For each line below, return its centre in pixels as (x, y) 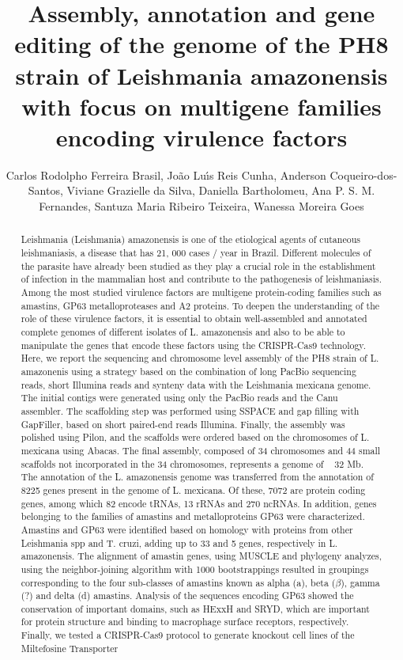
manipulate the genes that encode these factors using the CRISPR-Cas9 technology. (193, 345)
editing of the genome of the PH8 (201, 44)
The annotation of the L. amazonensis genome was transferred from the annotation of (197, 477)
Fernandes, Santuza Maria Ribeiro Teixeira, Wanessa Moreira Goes (201, 206)
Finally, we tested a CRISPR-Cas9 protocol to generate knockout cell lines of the (188, 635)
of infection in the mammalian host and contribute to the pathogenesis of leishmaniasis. (201, 279)
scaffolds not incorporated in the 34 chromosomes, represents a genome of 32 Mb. (192, 463)
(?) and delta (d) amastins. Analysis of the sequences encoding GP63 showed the (187, 596)
